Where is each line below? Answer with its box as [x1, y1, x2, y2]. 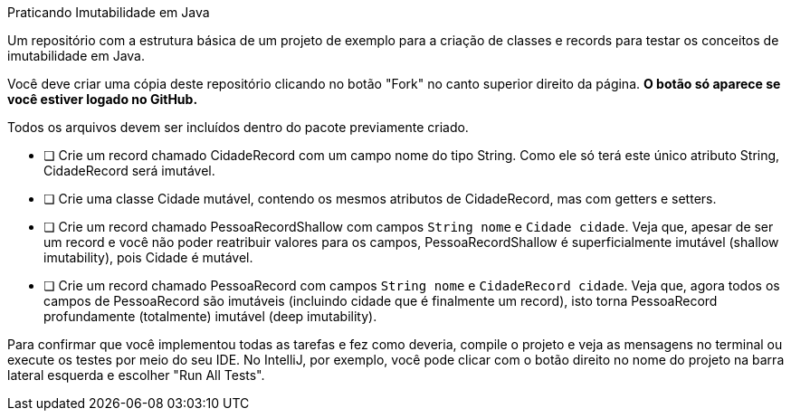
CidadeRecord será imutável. [43, 163, 215, 178]
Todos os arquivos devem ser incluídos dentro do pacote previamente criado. [7, 119, 469, 135]
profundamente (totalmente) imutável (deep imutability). [43, 309, 377, 324]
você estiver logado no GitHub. [7, 91, 198, 107]
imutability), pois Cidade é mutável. [43, 250, 253, 265]
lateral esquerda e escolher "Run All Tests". [7, 367, 265, 383]
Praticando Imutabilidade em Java [7, 5, 210, 20]
